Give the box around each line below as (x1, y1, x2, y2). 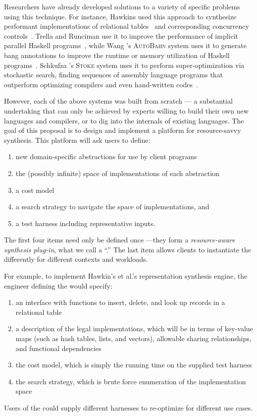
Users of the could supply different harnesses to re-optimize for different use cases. (4, 403, 253, 413)
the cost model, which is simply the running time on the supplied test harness (15, 359, 252, 370)
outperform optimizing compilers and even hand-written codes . (4, 79, 198, 89)
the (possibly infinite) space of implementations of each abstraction (15, 168, 219, 178)
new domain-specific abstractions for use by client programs (15, 151, 197, 162)
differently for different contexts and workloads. (4, 254, 148, 264)
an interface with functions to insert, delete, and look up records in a (15, 297, 225, 307)
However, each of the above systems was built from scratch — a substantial (4, 96, 233, 106)
